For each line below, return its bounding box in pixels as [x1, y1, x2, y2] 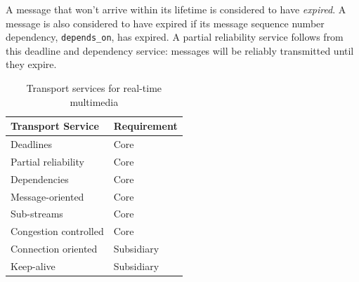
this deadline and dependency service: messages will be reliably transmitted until [6, 43, 354, 58]
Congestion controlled [11, 224, 104, 239]
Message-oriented [11, 189, 84, 203]
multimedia [70, 94, 119, 109]
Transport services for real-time [26, 81, 162, 95]
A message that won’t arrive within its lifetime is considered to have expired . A [6, 2, 346, 16]
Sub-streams [11, 206, 63, 221]
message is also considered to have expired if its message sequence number [6, 15, 325, 30]
